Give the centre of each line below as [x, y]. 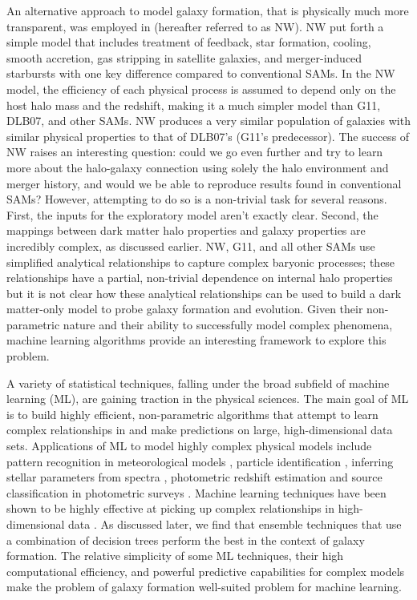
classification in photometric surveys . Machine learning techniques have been [196, 492]
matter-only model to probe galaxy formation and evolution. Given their [185, 309]
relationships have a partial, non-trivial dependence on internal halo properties [200, 278]
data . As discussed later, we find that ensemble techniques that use [235, 524]
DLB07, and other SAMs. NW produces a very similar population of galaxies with [208, 121]
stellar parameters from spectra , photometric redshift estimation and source [194, 477]
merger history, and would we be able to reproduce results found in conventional [204, 183]
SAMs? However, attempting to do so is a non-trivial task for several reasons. [197, 199]
